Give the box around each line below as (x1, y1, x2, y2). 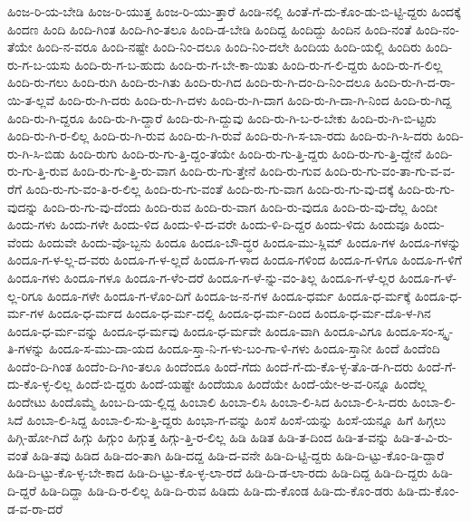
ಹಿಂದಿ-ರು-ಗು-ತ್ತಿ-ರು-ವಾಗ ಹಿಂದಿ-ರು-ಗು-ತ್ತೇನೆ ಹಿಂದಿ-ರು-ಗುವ (72, 161, 322, 180)
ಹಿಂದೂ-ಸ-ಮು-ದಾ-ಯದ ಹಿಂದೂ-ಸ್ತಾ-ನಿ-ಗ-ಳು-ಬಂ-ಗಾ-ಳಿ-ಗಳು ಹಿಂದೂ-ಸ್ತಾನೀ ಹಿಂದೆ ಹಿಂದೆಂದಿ (49, 339, 440, 358)
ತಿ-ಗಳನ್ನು (7, 339, 45, 358)
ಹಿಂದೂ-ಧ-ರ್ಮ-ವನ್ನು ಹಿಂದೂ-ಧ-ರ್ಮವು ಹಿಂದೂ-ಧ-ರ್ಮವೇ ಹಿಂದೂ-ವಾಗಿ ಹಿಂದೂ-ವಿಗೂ (7, 321, 382, 340)
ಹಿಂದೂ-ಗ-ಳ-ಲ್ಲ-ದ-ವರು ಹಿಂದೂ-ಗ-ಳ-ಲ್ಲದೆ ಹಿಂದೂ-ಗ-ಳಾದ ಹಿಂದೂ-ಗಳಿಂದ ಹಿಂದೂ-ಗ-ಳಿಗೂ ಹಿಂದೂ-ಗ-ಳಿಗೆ (7, 250, 462, 269)
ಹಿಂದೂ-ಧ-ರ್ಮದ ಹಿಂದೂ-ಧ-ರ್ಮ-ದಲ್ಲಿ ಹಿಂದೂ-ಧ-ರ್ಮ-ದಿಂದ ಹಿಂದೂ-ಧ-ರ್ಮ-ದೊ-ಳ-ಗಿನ (48, 304, 431, 323)
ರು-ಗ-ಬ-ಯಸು (7, 54, 71, 73)
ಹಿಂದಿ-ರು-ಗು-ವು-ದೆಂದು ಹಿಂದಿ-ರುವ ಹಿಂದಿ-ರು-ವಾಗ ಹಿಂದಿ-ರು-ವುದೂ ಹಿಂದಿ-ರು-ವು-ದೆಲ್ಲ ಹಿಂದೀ (43, 197, 437, 216)
